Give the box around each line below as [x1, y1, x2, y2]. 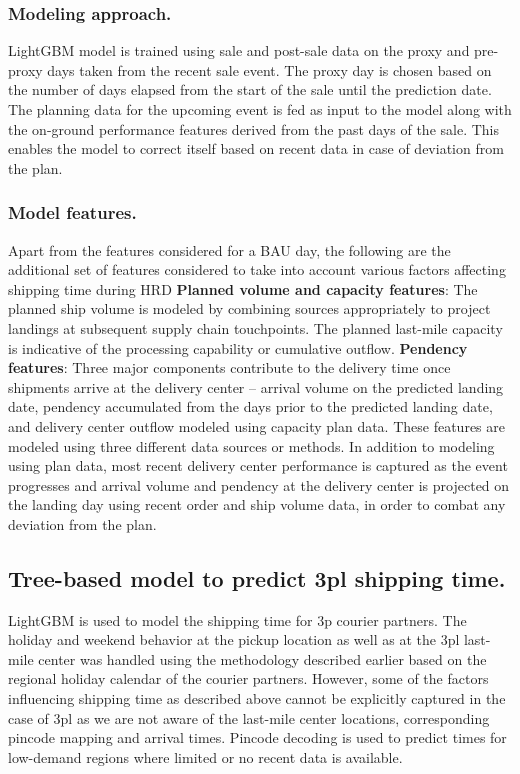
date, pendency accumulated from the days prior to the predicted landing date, [8, 396, 493, 417]
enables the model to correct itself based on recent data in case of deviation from [8, 138, 504, 159]
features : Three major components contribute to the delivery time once [8, 357, 451, 378]
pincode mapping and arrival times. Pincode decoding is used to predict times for [8, 727, 507, 748]
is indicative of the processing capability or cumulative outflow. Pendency [8, 337, 468, 358]
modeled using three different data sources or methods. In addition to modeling [8, 435, 495, 456]
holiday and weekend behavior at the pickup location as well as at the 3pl [8, 629, 460, 650]
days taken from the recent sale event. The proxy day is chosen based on [47, 59, 492, 80]
